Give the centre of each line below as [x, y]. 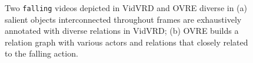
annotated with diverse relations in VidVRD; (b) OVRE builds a [122, 31]
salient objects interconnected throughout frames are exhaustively [123, 19]
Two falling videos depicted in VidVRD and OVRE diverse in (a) [126, 8]
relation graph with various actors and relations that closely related [126, 42]
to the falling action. [41, 53]
